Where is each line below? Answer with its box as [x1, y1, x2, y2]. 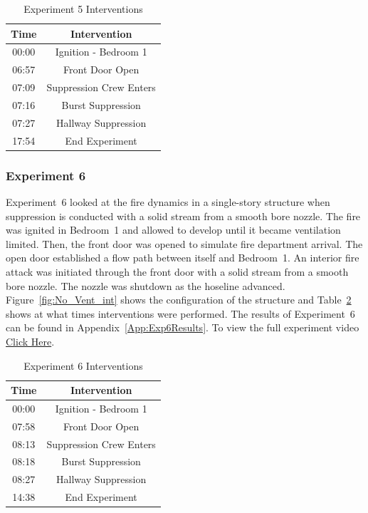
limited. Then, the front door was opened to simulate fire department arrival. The [6, 236, 363, 251]
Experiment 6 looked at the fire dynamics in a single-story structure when [6, 194, 330, 209]
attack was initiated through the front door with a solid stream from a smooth [6, 264, 349, 279]
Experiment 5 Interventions [23, 1, 143, 16]
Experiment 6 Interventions [23, 358, 143, 373]
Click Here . [6, 333, 55, 348]
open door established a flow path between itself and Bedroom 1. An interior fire [6, 250, 359, 265]
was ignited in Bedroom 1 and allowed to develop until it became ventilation [6, 222, 341, 237]
